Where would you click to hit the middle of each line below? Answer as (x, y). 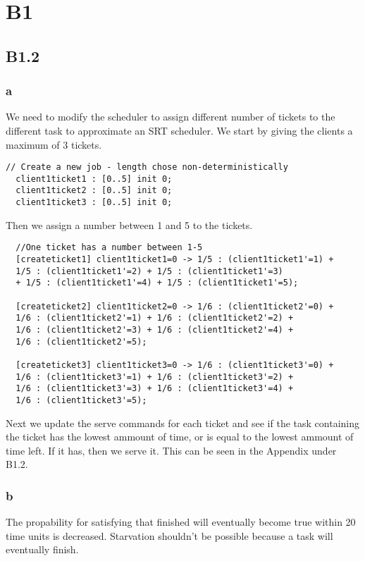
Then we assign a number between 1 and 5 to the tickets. (129, 224)
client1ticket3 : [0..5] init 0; (94, 203)
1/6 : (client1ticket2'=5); (81, 341)
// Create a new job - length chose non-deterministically (147, 167)
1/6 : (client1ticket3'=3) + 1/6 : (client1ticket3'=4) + (155, 389)
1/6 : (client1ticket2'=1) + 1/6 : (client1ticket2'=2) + (155, 318)
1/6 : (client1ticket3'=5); (81, 400)
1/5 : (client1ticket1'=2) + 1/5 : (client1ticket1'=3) (149, 271)
